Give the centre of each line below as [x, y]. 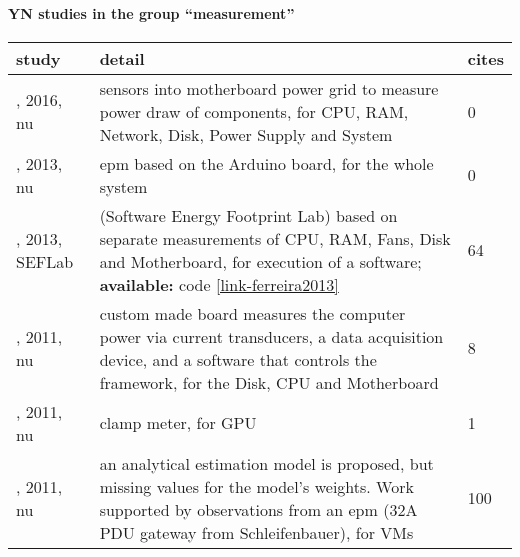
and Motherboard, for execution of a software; [260, 261]
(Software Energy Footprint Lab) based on [248, 215]
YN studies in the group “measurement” [151, 12]
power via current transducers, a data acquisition [271, 336]
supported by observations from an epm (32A [258, 509]
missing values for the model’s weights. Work [256, 486]
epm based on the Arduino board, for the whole [266, 163]
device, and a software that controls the [238, 359]
